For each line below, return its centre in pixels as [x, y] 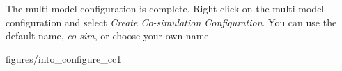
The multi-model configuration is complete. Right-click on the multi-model [165, 8]
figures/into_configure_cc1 [64, 58]
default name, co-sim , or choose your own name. [109, 35]
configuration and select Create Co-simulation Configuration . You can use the [171, 22]
